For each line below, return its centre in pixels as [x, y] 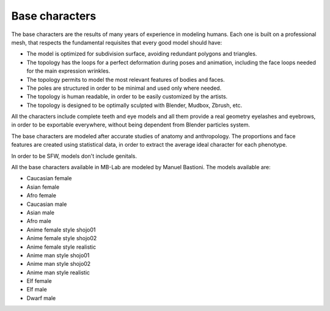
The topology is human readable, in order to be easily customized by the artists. [127, 97]
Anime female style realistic [61, 247]
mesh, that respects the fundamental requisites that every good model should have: [117, 42]
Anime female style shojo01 [61, 230]
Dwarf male [41, 298]
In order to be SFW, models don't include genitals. [74, 156]
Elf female [39, 281]
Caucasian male [47, 204]
